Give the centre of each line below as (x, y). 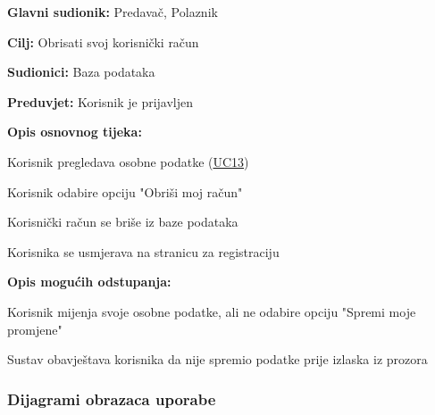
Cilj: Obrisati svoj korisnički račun (103, 41)
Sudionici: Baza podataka (81, 72)
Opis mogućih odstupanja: (89, 282)
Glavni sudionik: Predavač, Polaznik (113, 12)
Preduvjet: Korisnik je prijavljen (100, 101)
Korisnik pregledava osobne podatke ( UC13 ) (128, 161)
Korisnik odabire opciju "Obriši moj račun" (125, 191)
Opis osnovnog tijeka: (75, 132)
